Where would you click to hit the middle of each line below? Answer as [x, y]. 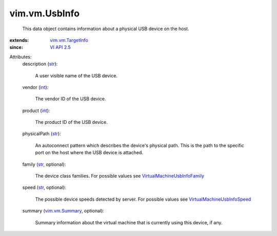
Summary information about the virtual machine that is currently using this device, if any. [129, 222]
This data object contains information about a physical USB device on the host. [106, 29]
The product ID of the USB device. [71, 122]
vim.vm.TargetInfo [69, 40]
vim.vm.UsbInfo [44, 13]
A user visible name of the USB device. [76, 76]
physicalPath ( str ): [42, 134]
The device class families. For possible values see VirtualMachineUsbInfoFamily [120, 176]
